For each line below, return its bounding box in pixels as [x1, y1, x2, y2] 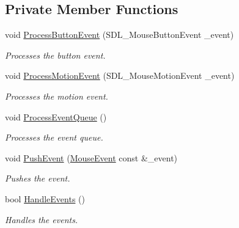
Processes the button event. [5, 48, 106, 61]
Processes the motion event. [5, 89, 108, 102]
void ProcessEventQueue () [5, 110, 107, 123]
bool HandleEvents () [5, 192, 85, 205]
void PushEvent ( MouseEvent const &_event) [5, 151, 178, 164]
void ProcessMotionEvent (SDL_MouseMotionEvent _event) [5, 69, 235, 82]
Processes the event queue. [5, 131, 103, 144]
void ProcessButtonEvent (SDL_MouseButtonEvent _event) [5, 28, 234, 41]
